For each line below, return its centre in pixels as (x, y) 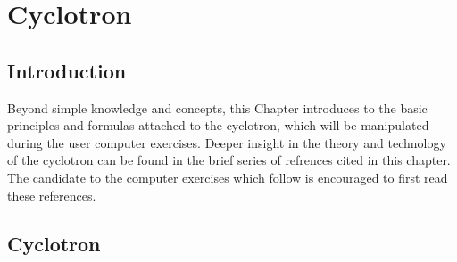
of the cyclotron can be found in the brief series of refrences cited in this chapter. (229, 160)
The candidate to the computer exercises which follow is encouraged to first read (228, 177)
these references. (52, 195)
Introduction (67, 70)
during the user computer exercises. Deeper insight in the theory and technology (227, 142)
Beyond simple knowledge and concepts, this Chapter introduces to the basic (217, 107)
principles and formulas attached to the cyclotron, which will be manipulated (218, 125)
